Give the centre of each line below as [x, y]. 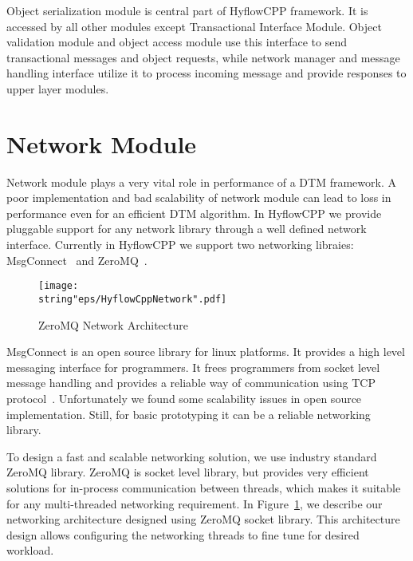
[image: [59, 286]
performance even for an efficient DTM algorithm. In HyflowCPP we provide [194, 213]
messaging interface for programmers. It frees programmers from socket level [193, 367]
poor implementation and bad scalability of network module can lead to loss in [199, 198]
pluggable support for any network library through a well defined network [187, 229]
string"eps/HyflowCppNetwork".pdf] [133, 299]
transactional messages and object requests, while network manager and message [203, 57]
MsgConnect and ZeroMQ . [77, 260]
